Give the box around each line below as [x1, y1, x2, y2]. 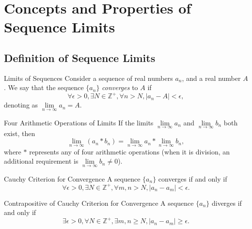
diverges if [211, 198, 242, 208]
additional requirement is [4, 156, 79, 166]
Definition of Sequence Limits [4, 50, 156, 65]
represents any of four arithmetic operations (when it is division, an [29, 146, 230, 156]
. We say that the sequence [4, 82, 84, 92]
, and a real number [182, 73, 241, 83]
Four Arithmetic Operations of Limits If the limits [4, 117, 154, 127]
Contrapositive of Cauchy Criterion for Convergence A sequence [4, 198, 194, 208]
